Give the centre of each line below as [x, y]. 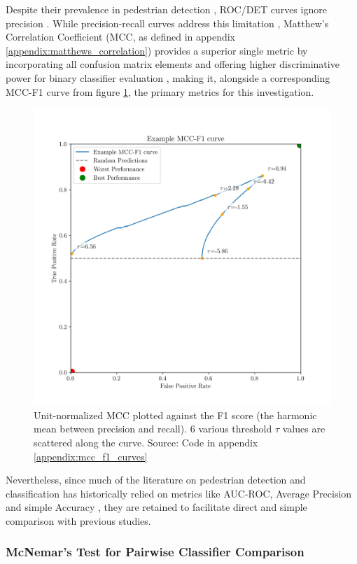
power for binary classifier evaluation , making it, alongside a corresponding [168, 77]
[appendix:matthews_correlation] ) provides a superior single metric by [157, 50]
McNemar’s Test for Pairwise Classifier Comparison [155, 552]
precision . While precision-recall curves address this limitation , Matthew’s [167, 23]
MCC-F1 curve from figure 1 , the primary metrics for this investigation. [160, 91]
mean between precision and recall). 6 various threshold [153, 429]
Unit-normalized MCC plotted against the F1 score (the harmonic [175, 415]
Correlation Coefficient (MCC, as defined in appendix [121, 37]
